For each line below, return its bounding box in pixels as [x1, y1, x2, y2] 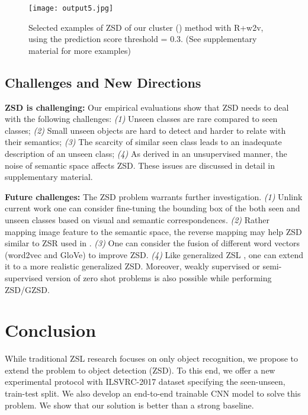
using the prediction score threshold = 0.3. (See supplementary [28, 33, 257, 45]
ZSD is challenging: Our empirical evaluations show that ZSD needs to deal [5, 101, 289, 113]
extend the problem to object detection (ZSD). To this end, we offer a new [5, 363, 275, 376]
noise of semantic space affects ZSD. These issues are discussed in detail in [5, 159, 275, 171]
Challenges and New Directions [5, 73, 201, 91]
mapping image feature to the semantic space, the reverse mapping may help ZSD [5, 225, 302, 237]
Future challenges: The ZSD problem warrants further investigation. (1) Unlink [5, 190, 303, 202]
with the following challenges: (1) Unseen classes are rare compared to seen [5, 112, 278, 125]
